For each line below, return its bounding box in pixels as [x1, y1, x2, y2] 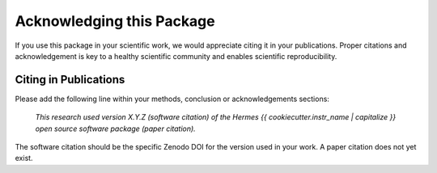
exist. [15, 154, 33, 163]
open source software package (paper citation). [35, 124, 196, 133]
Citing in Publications [15, 73, 125, 86]
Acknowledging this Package [15, 12, 215, 30]
